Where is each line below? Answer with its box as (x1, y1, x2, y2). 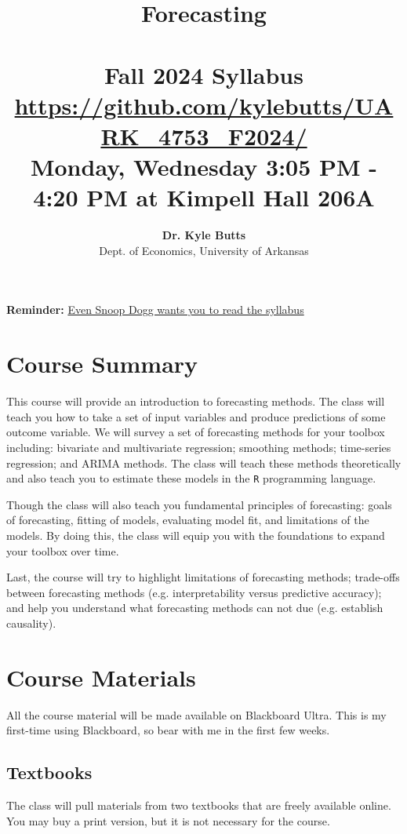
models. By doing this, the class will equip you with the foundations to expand (6, 526, 385, 543)
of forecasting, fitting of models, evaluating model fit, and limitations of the (6, 512, 369, 528)
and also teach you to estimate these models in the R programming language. (6, 470, 376, 486)
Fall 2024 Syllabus (104, 58, 303, 90)
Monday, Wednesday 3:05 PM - (30, 151, 378, 183)
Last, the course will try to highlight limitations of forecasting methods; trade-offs (6, 569, 400, 585)
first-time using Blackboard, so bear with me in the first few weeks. (6, 722, 330, 738)
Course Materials (6, 661, 196, 693)
